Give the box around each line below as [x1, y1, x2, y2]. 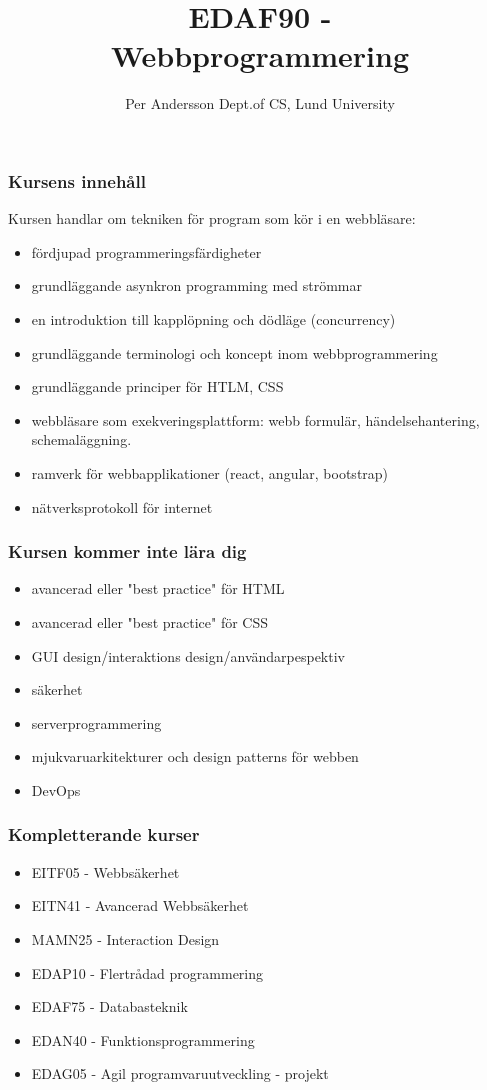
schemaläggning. [31, 429, 132, 450]
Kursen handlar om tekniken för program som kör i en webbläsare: [8, 208, 416, 229]
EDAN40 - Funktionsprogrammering [31, 1029, 255, 1050]
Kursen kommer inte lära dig [8, 539, 247, 564]
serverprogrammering [31, 712, 162, 733]
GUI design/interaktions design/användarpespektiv [31, 645, 345, 666]
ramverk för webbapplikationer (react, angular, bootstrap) [31, 462, 389, 483]
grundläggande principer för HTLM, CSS [31, 376, 284, 397]
